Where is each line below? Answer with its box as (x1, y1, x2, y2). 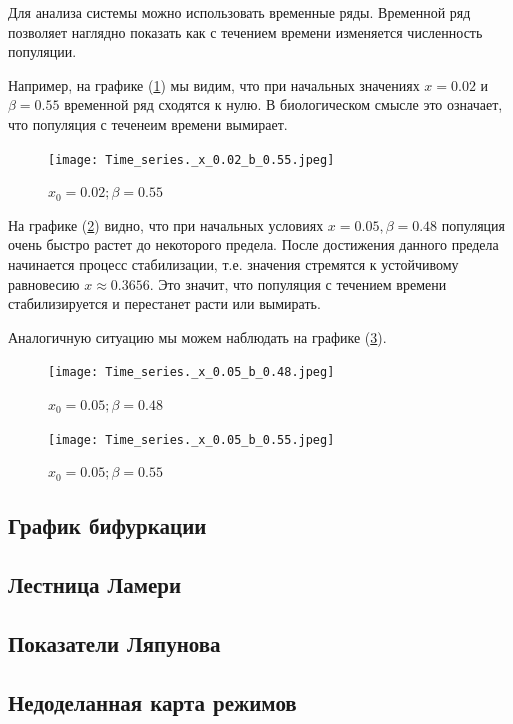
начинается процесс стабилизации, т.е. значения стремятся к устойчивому (8, 254, 459, 274)
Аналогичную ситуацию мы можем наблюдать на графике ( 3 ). (8, 326, 387, 347)
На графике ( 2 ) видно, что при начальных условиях (8, 214, 324, 235)
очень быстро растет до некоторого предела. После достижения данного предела (8, 234, 499, 255)
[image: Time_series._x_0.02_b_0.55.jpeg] (48, 152, 335, 167)
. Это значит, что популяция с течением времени (149, 273, 447, 294)
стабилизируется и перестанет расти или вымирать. (8, 293, 321, 314)
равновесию (8, 273, 80, 294)
